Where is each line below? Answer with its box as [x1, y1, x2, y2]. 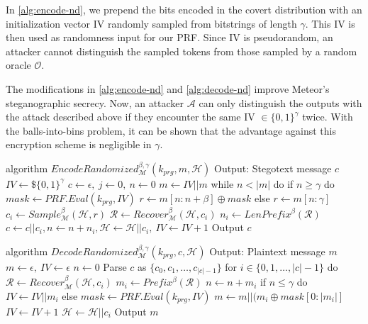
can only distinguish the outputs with [199, 95, 362, 110]
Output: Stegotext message [213, 160, 332, 175]
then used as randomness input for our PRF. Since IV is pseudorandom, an [6, 30, 333, 45]
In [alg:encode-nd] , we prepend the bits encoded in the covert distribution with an [6, 2, 362, 16]
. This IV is [305, 16, 355, 30]
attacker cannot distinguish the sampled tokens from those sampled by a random [6, 43, 357, 58]
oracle [6, 57, 31, 72]
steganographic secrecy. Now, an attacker [6, 95, 184, 110]
